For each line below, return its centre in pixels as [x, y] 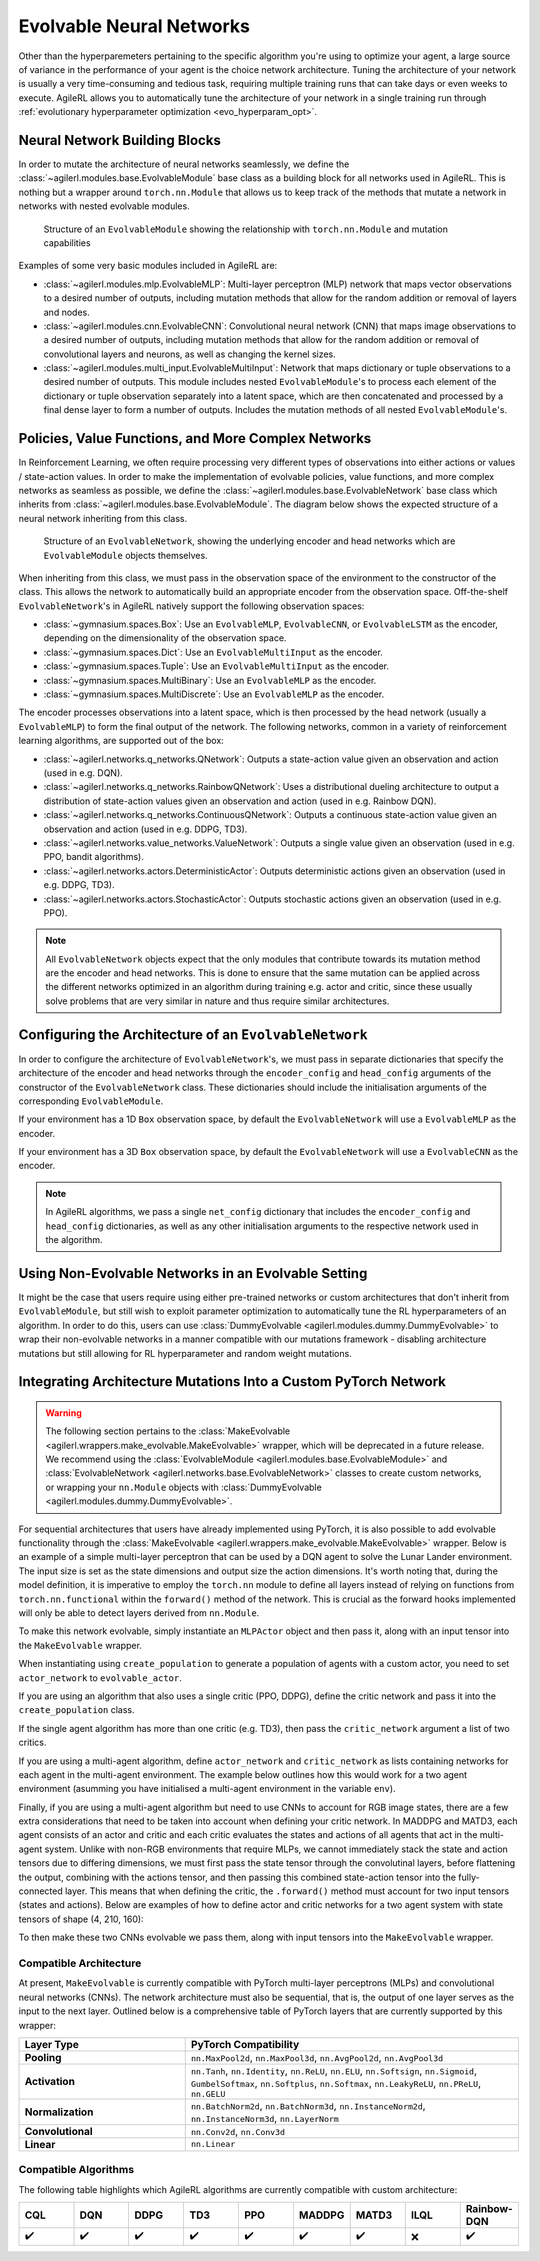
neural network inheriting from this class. [103, 518]
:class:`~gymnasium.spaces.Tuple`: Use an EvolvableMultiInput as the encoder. [216, 666]
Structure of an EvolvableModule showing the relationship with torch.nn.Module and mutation [246, 229]
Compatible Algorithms [76, 2170]
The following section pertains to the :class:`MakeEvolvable [168, 1431]
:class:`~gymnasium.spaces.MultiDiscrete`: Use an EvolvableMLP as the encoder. [214, 694]
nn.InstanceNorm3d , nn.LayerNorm [264, 2118]
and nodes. [66, 312]
